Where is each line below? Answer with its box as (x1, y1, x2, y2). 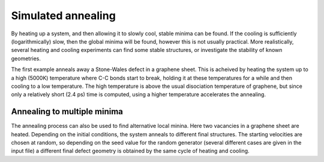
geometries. (11, 54, 41, 62)
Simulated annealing (11, 9, 116, 22)
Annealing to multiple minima (11, 106, 123, 117)
